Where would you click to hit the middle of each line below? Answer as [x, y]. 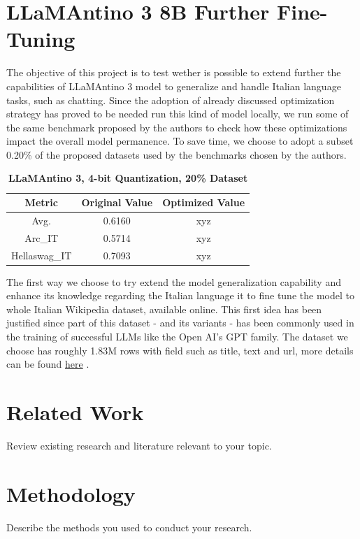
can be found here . [48, 364]
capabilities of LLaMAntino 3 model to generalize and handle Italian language [174, 86]
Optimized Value [204, 202]
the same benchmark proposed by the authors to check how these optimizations [177, 127]
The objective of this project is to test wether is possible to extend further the [174, 72]
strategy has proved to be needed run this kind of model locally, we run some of [178, 114]
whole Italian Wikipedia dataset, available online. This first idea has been [164, 309]
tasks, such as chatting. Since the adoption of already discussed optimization [171, 100]
